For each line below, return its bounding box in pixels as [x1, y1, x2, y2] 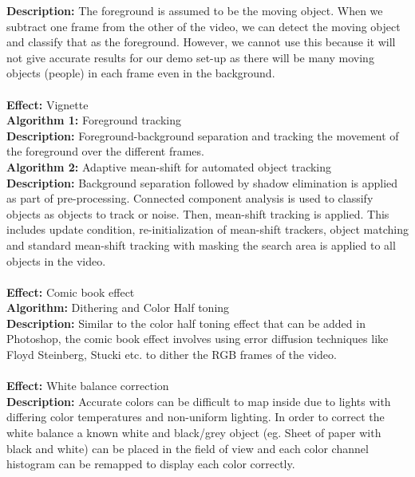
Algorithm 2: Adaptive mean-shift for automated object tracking [6, 158, 332, 175]
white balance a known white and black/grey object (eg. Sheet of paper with [6, 424, 381, 441]
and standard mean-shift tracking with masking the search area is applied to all [6, 236, 396, 253]
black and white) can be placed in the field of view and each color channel [6, 440, 369, 456]
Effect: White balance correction [6, 377, 169, 394]
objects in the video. [6, 252, 106, 269]
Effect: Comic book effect [6, 283, 135, 300]
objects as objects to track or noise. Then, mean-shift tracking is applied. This [6, 205, 389, 222]
